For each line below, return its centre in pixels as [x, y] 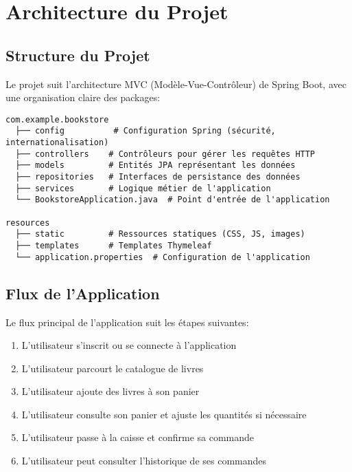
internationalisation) [57, 143]
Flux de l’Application [83, 293]
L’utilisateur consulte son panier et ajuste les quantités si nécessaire [164, 414]
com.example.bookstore [57, 119]
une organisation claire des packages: [83, 97]
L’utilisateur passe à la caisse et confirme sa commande [138, 437]
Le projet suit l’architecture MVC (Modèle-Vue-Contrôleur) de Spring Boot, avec [176, 84]
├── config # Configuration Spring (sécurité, [145, 131]
